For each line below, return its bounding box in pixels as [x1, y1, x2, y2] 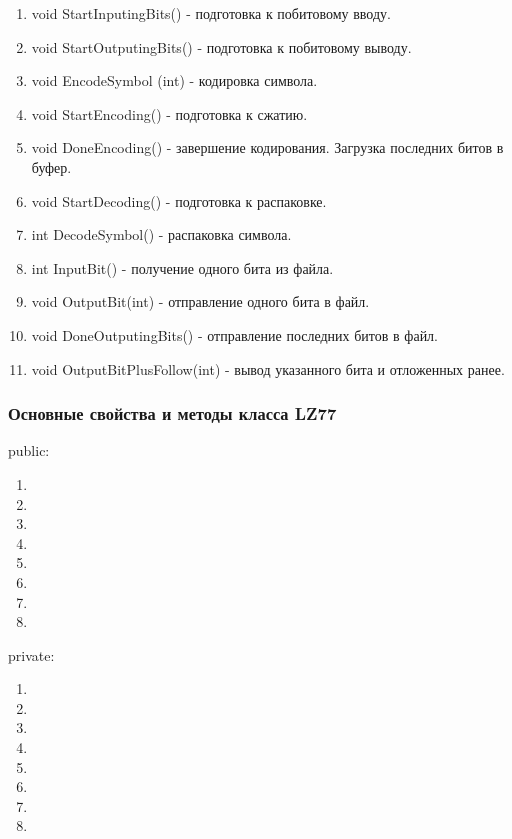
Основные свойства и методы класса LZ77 [8, 401, 337, 426]
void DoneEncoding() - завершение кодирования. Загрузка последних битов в [31, 137, 504, 158]
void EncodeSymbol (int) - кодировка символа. [31, 70, 318, 91]
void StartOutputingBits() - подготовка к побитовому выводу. [31, 36, 412, 57]
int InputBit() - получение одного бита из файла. [31, 257, 334, 278]
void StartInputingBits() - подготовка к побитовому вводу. [31, 3, 391, 23]
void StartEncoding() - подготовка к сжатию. [31, 103, 308, 124]
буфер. [31, 156, 72, 177]
